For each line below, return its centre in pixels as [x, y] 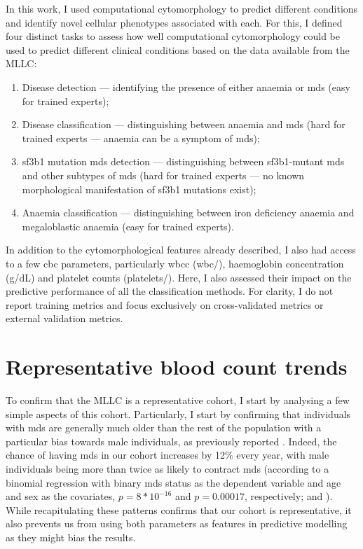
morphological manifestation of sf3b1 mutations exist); [139, 189]
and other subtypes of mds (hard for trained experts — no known [163, 175]
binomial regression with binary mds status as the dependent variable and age [173, 482]
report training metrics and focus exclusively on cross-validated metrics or [165, 304]
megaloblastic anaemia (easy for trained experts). [128, 226]
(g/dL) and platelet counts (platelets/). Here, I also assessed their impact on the [179, 277]
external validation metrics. [64, 318]
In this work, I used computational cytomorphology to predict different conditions [182, 8]
